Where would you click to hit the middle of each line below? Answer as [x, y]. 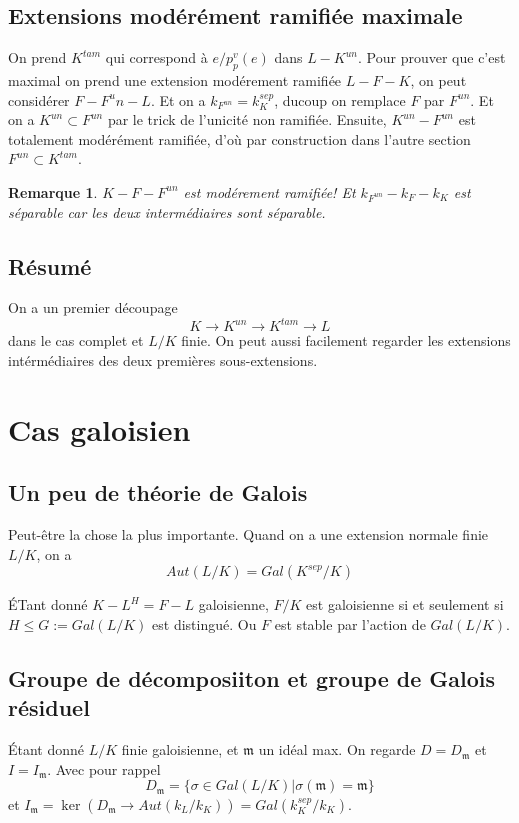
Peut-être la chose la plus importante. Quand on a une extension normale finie [248, 534]
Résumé [50, 265]
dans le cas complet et [76, 340]
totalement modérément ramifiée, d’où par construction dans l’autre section [239, 138]
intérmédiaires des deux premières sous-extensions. [163, 360]
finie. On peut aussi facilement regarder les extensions [346, 340]
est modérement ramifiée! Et [269, 191]
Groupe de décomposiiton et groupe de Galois [252, 677]
